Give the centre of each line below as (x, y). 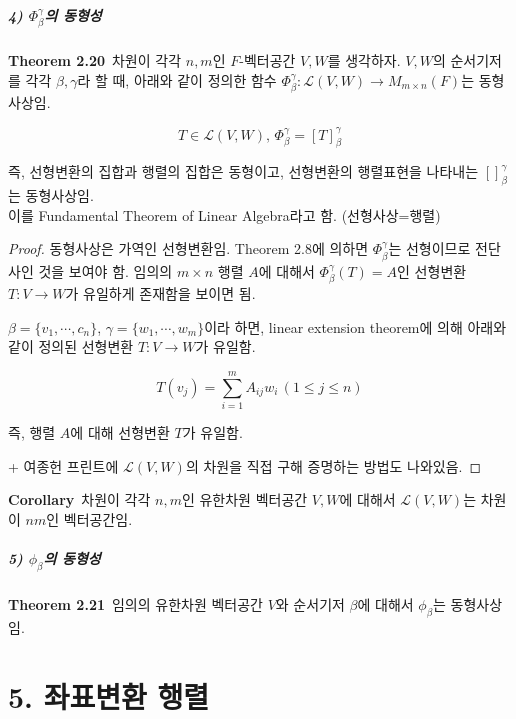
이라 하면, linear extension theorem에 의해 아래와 (355, 326)
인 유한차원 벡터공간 (244, 499)
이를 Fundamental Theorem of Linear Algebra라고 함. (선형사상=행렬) (224, 214)
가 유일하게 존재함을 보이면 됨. (160, 293)
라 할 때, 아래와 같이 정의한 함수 (177, 79)
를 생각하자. (364, 60)
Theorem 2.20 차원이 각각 (95, 60)
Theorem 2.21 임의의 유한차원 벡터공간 (135, 604)
